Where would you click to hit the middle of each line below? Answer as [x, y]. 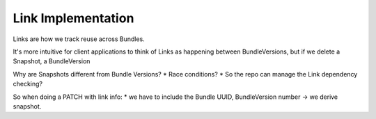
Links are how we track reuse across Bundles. [79, 39]
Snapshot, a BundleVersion [52, 61]
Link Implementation [73, 18]
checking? [28, 84]
